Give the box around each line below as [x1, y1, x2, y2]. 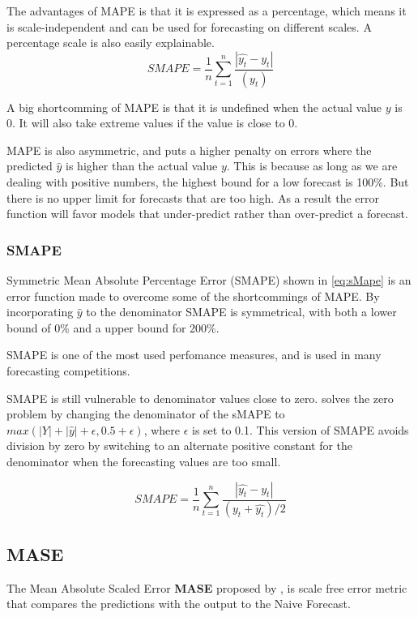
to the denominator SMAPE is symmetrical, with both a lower [86, 303, 397, 320]
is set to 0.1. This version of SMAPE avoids [192, 421, 409, 438]
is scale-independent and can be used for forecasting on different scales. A [6, 18, 372, 35]
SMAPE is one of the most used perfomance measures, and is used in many [6, 346, 382, 363]
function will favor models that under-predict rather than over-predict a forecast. [6, 205, 408, 222]
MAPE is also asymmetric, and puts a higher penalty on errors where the [6, 141, 372, 158]
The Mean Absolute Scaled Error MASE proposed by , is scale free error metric [6, 579, 407, 596]
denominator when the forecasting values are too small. [6, 452, 281, 469]
